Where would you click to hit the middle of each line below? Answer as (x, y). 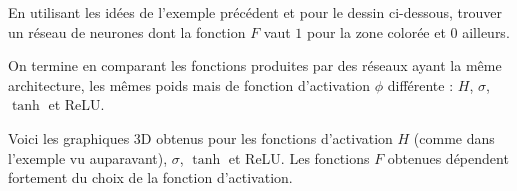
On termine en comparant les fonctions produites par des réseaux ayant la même (255, 65)
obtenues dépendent (448, 157)
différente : (420, 84)
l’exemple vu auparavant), (88, 157)
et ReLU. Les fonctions (299, 157)
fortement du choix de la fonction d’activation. (150, 177)
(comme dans (454, 137)
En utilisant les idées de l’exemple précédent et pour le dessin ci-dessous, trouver (255, 12)
